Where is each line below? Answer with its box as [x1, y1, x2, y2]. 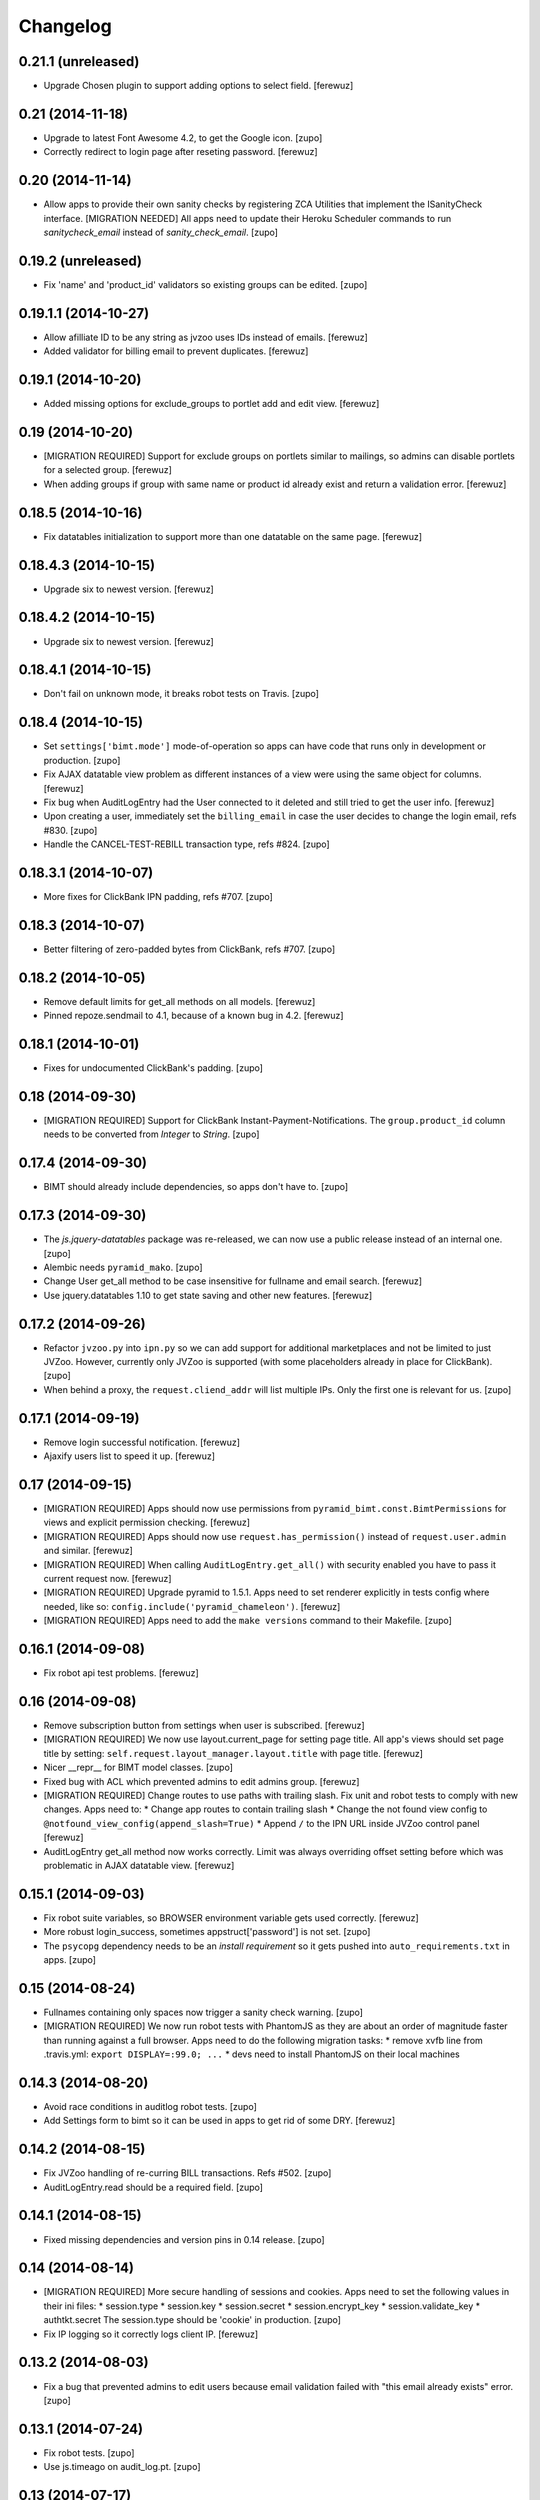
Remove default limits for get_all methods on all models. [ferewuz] [43, 995, 316, 1007]
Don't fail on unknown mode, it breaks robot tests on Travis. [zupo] [43, 688, 320, 700]
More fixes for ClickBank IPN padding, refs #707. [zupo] [43, 891, 274, 903]
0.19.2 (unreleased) [18, 252, 142, 269]
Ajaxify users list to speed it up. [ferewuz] [43, 1450, 215, 1462]
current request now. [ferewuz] [43, 1573, 172, 1585]
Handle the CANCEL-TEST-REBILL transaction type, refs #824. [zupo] [43, 838, 330, 850]
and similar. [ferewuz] [43, 1545, 134, 1557]
